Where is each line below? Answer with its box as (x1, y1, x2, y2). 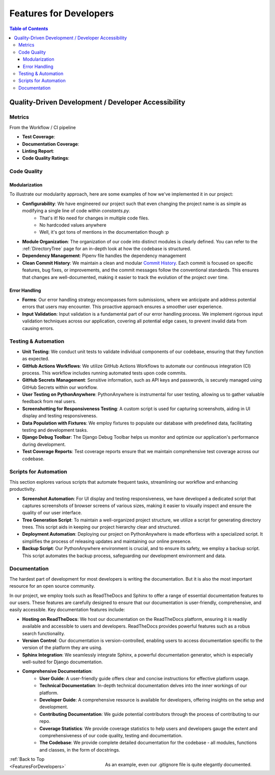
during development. (22, 441, 66, 447)
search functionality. (22, 630, 65, 636)
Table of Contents (9, 26, 48, 32)
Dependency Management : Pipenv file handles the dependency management (22, 253, 186, 259)
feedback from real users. (22, 398, 76, 405)
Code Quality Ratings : (22, 155, 70, 161)
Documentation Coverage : (22, 141, 79, 147)
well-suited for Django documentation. (22, 659, 103, 665)
